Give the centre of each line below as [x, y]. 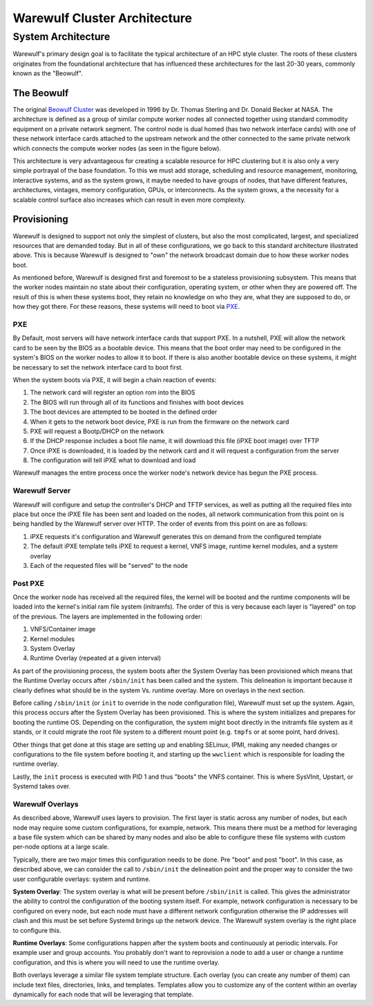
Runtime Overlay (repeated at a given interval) [96, 658]
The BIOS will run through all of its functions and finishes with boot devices [137, 402]
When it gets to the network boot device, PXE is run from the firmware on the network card [160, 421]
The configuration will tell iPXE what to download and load [113, 460]
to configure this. [37, 930]
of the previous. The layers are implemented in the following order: [108, 616]
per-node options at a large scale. [61, 847]
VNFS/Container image [63, 629]
